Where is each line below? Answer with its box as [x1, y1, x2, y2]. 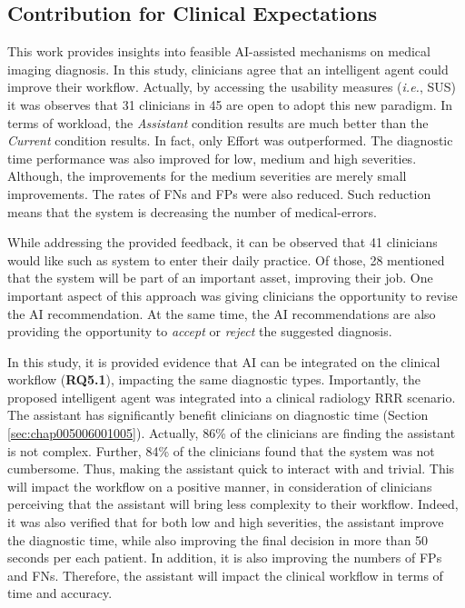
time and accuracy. [7, 583, 113, 603]
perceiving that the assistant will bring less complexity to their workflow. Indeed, [7, 494, 459, 513]
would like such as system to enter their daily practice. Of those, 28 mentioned [7, 250, 445, 269]
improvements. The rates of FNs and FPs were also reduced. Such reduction [7, 184, 431, 203]
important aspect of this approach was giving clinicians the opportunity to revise [7, 285, 458, 304]
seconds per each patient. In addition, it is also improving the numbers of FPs [7, 548, 442, 567]
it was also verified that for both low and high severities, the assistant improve [7, 513, 444, 532]
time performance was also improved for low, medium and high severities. [7, 148, 417, 167]
